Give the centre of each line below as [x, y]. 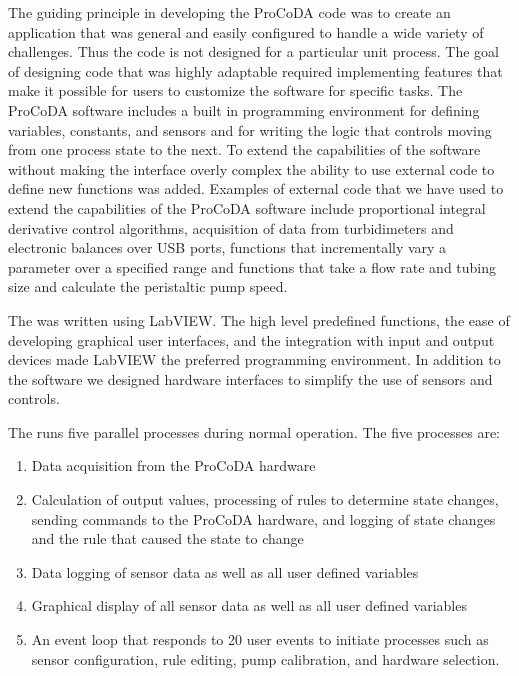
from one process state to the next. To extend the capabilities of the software [244, 149]
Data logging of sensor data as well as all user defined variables [225, 571]
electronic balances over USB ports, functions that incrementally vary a [227, 247]
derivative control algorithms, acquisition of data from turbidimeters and [231, 227]
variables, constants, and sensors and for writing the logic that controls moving [250, 129]
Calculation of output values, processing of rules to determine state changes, [265, 499]
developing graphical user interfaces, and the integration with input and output [251, 339]
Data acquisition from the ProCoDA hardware [173, 465]
